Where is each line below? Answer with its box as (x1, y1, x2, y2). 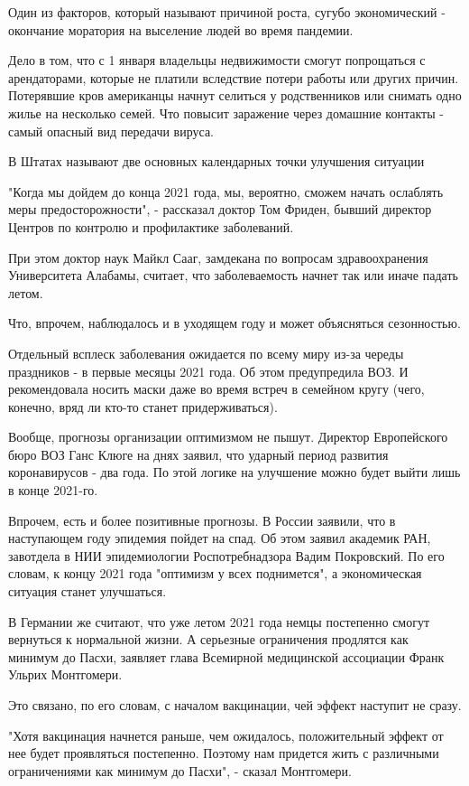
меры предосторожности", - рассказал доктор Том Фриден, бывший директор (8, 200, 432, 219)
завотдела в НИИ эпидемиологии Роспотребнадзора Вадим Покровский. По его (8, 546, 445, 565)
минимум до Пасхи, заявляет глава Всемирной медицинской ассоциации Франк (8, 647, 445, 666)
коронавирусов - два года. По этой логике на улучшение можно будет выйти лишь (8, 463, 461, 482)
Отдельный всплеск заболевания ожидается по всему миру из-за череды (8, 343, 404, 362)
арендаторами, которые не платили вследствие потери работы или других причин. (8, 68, 459, 87)
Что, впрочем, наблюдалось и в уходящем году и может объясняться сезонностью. (8, 313, 461, 332)
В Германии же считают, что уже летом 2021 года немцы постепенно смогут (8, 612, 430, 631)
